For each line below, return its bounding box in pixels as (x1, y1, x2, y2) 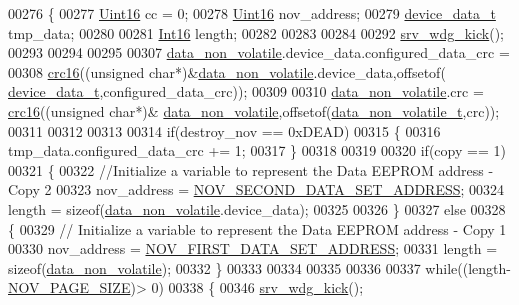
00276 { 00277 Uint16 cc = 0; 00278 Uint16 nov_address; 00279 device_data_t (8, 3, 496, 23)
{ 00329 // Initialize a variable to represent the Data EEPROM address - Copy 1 (8, 218, 507, 239)
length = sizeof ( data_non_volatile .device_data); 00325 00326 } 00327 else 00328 (8, 198, 506, 219)
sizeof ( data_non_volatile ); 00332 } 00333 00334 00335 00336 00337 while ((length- (8, 257, 511, 278)
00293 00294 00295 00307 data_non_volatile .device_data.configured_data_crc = (8, 42, 510, 63)
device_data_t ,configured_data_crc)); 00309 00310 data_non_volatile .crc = (8, 81, 484, 102)
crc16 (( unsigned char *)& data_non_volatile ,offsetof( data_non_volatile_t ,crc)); (8, 100, 500, 121)
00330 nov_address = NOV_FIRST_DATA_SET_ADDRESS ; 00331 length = (8, 238, 498, 259)
